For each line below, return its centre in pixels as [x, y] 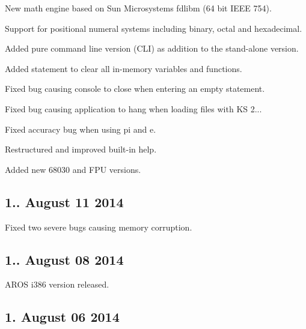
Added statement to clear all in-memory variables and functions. [124, 68]
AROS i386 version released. [57, 284]
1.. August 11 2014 [64, 201]
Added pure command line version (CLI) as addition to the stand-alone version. [152, 48]
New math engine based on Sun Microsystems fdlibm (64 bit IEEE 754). [138, 8]
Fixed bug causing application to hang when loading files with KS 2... [133, 108]
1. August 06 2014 [62, 317]
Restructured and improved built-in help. [81, 149]
